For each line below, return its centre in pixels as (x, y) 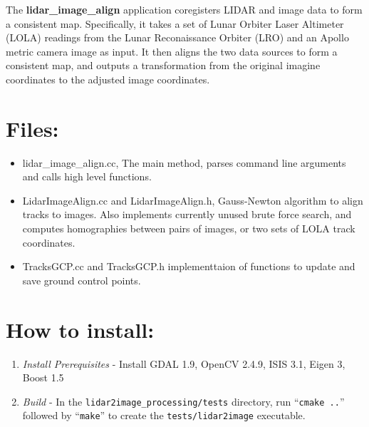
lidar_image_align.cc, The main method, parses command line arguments (184, 162)
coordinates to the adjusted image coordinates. (108, 79)
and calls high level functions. (87, 176)
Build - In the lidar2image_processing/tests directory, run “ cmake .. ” (183, 401)
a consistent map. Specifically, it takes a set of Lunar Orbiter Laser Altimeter (175, 23)
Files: (32, 128)
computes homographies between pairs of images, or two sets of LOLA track (189, 228)
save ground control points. (82, 280)
